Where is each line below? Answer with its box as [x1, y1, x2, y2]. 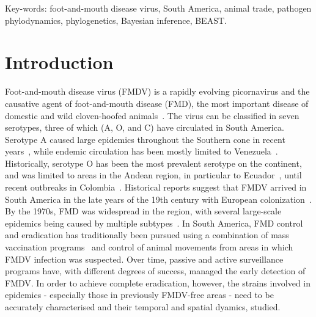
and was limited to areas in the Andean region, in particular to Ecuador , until [5, 169, 302, 181]
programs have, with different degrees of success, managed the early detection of [5, 264, 306, 277]
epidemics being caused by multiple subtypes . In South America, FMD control [5, 216, 303, 229]
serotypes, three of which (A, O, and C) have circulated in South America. [5, 121, 284, 134]
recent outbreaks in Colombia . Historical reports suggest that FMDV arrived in [5, 181, 307, 194]
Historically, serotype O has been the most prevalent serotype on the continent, [5, 156, 302, 169]
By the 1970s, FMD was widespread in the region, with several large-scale [5, 205, 282, 217]
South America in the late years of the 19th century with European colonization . [5, 192, 312, 205]
